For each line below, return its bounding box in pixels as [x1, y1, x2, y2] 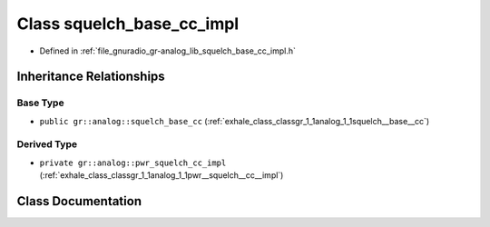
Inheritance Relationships [16, 69, 165, 84]
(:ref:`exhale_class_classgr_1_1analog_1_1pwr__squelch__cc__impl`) [39, 170, 284, 181]
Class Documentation [16, 193, 142, 209]
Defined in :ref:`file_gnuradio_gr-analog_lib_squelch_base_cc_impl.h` [39, 45, 297, 56]
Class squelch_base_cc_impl [16, 14, 240, 34]
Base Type [16, 96, 64, 109]
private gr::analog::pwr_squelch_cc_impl [39, 157, 227, 168]
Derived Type [16, 138, 77, 151]
